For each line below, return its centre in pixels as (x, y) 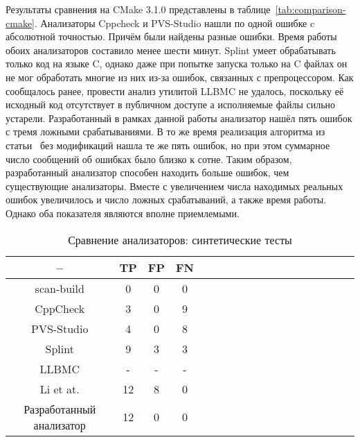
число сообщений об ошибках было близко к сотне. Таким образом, (149, 159)
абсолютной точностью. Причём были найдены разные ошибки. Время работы (171, 36)
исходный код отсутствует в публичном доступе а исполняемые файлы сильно (171, 104)
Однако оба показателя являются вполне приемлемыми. (123, 213)
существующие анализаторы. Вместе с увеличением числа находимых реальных (174, 186)
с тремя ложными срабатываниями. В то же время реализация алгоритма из (165, 131)
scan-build (60, 288)
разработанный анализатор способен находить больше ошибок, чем (147, 172)
